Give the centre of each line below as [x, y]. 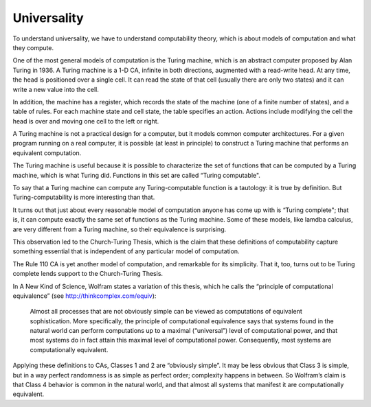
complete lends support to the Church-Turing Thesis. [88, 274]
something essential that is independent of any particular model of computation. [126, 251]
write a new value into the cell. [56, 89]
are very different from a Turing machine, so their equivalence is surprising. [120, 229]
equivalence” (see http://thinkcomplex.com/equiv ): [85, 296]
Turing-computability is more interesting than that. [84, 197]
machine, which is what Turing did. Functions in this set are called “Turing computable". [137, 175]
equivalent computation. [47, 153]
